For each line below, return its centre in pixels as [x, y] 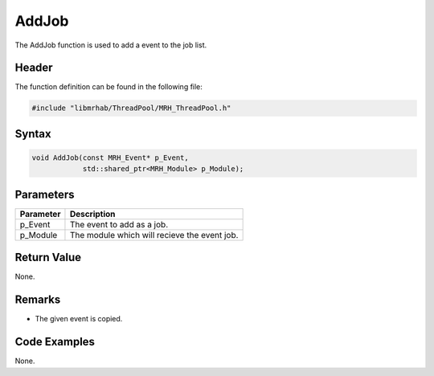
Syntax [33, 134]
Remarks [38, 300]
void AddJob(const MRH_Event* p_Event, [110, 158]
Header [34, 68]
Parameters [45, 194]
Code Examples [55, 342]
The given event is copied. [79, 319]
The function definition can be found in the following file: [108, 87]
